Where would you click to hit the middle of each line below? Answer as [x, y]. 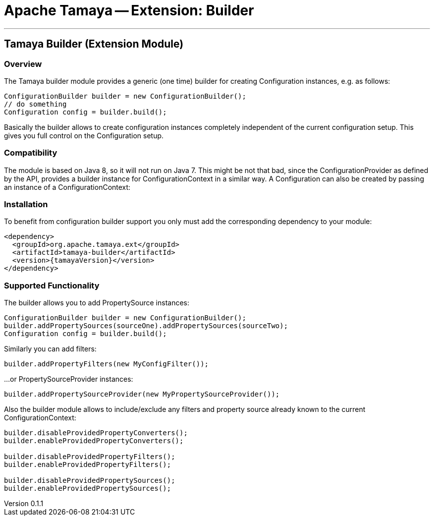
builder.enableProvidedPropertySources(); [88, 489]
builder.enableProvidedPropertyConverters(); [94, 441]
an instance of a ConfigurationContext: [67, 187]
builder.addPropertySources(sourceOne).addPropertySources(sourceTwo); [146, 326]
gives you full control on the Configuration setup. [84, 135]
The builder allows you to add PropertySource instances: [97, 303]
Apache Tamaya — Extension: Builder [129, 10]
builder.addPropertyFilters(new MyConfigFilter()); [107, 364]
